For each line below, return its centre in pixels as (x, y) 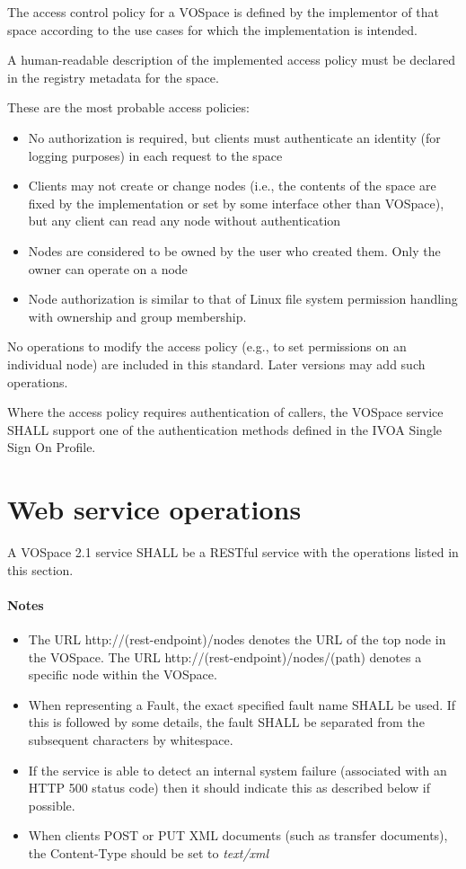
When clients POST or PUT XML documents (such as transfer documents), (238, 835)
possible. (52, 805)
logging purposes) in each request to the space (155, 155)
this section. (40, 569)
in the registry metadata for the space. (113, 77)
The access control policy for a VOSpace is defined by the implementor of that (223, 12)
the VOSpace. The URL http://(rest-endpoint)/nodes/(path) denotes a (225, 656)
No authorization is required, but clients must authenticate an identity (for (234, 137)
